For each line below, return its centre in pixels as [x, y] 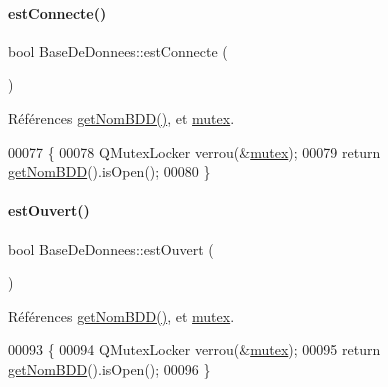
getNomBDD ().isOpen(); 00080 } [109, 171]
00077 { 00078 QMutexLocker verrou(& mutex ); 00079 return [194, 151]
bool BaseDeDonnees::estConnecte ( [118, 50]
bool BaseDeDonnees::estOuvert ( [111, 248]
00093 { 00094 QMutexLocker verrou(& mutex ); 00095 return [194, 349]
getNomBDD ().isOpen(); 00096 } [109, 368]
